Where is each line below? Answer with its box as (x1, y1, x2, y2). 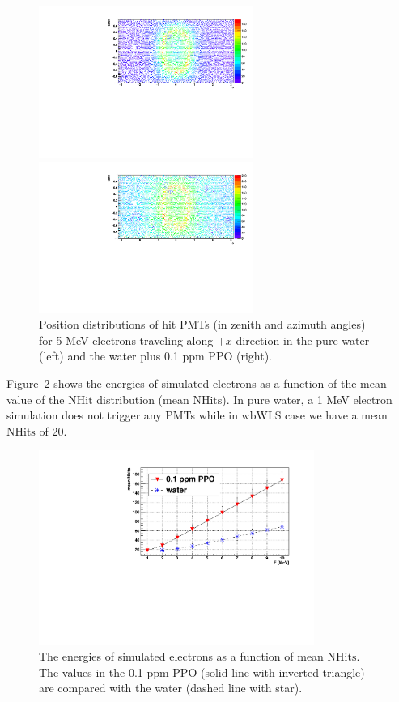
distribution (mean (96, 390, 189, 407)
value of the (6, 390, 65, 407)
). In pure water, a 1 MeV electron (222, 390, 393, 407)
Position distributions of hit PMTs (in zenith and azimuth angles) (39, 316, 366, 333)
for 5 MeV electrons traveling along (39, 331, 214, 348)
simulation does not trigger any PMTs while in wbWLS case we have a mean (6, 406, 388, 423)
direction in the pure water (236, 331, 370, 348)
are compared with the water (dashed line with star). (39, 679, 303, 696)
